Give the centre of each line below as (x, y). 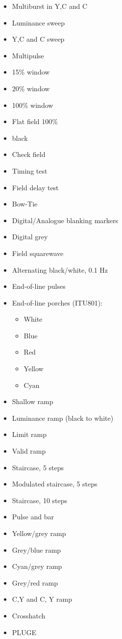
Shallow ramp (33, 401)
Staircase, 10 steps (40, 500)
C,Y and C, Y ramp (42, 599)
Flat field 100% (35, 121)
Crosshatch (29, 615)
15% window (31, 72)
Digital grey (30, 237)
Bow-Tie (25, 204)
